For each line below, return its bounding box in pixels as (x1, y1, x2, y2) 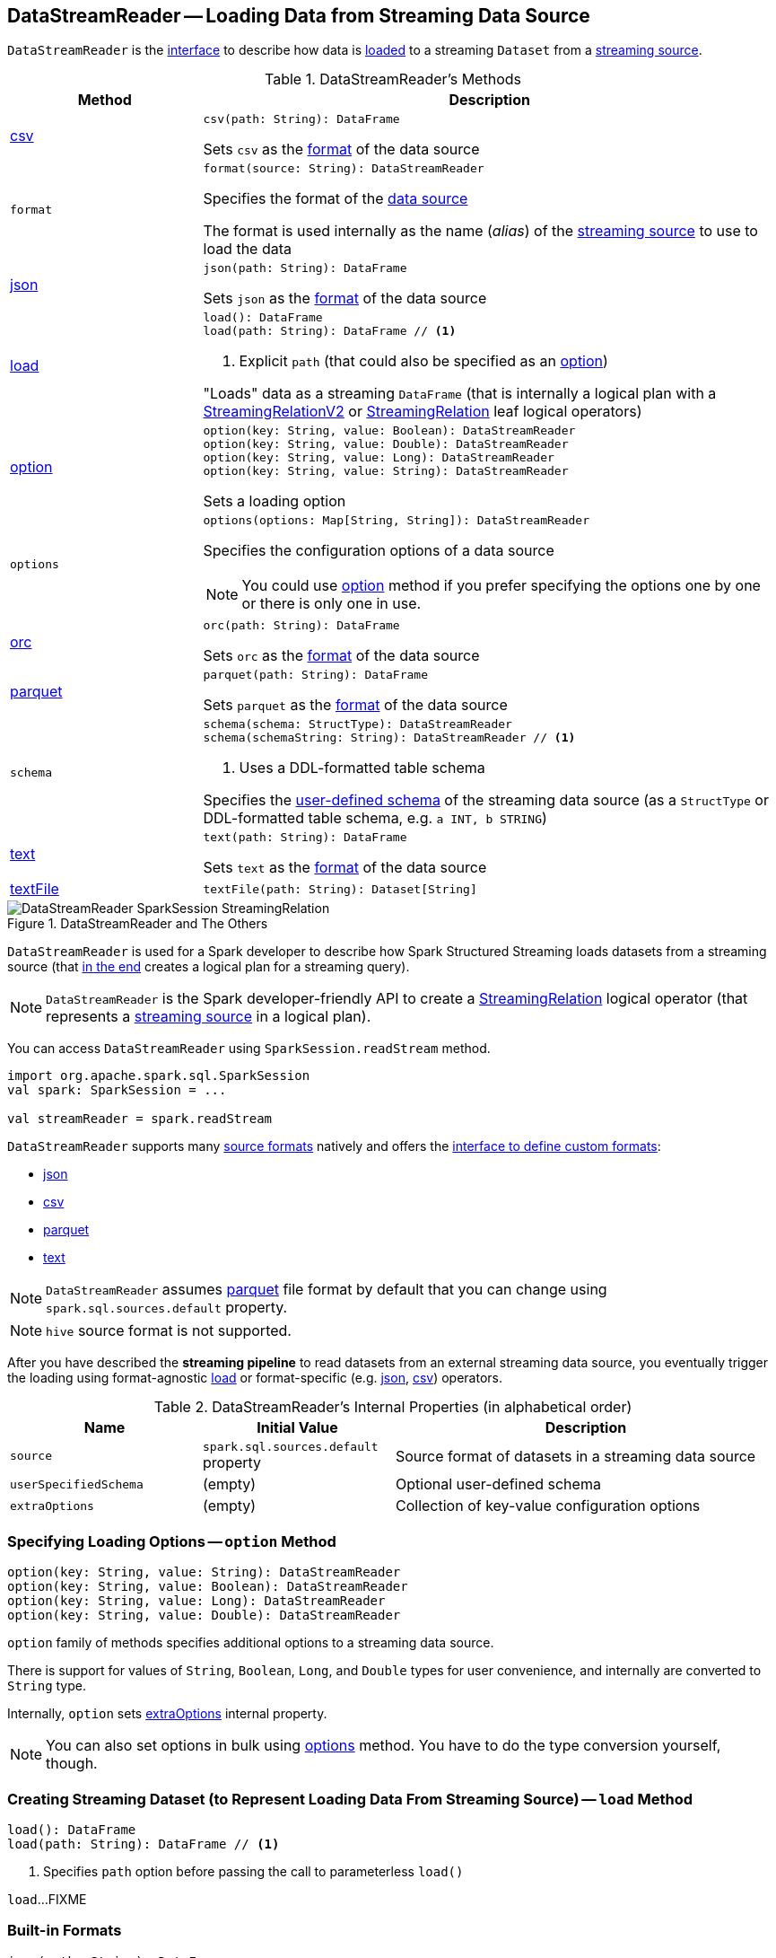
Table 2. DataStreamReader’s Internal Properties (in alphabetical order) (153, 1398, 632, 1417)
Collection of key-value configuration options (396, 1497, 701, 1515)
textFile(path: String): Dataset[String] (203, 882, 477, 896)
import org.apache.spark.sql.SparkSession (7, 1068, 310, 1084)
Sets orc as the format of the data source (203, 646, 480, 665)
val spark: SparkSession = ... (7, 1083, 227, 1098)
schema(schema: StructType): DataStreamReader (203, 717, 512, 732)
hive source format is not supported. (46, 1321, 292, 1340)
